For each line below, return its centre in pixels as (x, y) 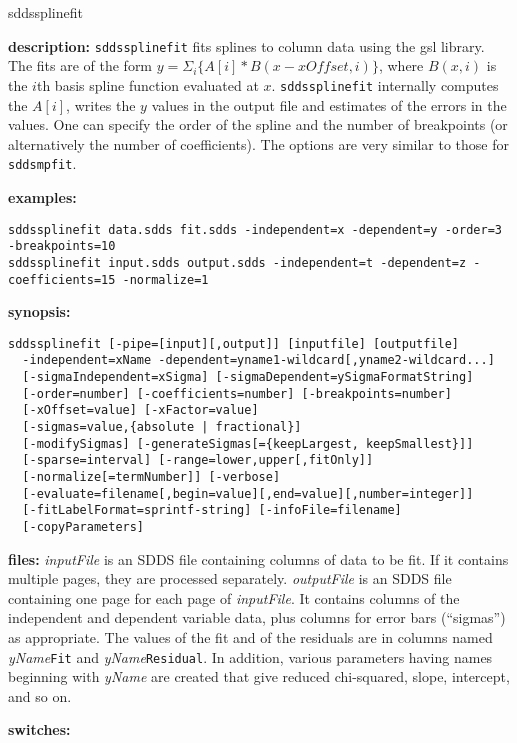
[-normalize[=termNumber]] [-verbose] (151, 477)
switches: (39, 729)
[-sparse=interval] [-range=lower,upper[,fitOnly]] (198, 460)
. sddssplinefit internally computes (385, 84)
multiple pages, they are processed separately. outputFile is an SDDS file (230, 578)
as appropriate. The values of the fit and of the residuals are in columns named (250, 637)
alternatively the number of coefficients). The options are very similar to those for (259, 143)
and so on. (40, 695)
